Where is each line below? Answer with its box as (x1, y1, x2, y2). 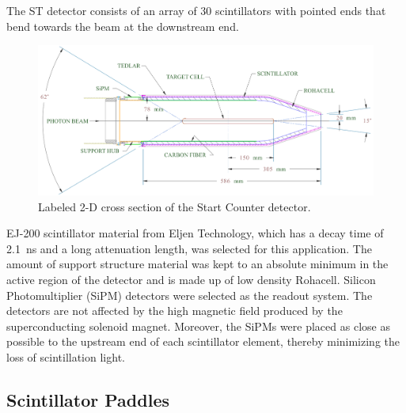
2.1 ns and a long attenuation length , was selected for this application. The (6, 240, 372, 256)
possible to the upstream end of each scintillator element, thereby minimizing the (6, 333, 400, 350)
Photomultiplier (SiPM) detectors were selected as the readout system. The (6, 286, 373, 303)
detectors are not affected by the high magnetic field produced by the (6, 302, 343, 319)
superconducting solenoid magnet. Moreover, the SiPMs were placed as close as (6, 317, 390, 334)
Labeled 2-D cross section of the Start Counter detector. (38, 198, 311, 214)
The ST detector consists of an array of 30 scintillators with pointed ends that (6, 2, 386, 18)
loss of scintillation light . (6, 348, 125, 365)
